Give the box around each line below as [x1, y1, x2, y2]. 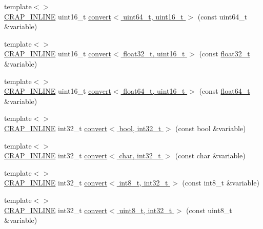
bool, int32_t [119, 122, 161, 133]
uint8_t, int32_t [119, 204, 172, 215]
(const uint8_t [186, 204, 232, 215]
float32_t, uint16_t [123, 48, 185, 59]
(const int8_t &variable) [182, 177, 259, 188]
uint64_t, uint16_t [123, 11, 184, 22]
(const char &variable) [175, 150, 246, 161]
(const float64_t [199, 86, 250, 96]
